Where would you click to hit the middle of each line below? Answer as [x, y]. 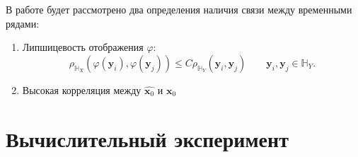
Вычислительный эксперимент [147, 138]
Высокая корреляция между [82, 89]
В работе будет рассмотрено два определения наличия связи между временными [179, 9]
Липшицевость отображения [83, 47]
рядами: [23, 23]
